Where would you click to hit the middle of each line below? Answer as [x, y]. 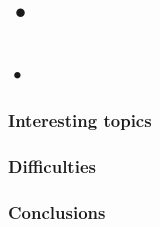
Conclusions [57, 211]
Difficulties [52, 165]
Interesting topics [80, 120]
